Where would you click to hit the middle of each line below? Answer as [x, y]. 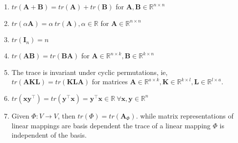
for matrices [110, 82]
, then [67, 115]
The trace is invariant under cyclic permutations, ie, [90, 72]
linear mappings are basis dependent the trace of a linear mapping [111, 125]
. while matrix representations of [185, 115]
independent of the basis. [49, 135]
